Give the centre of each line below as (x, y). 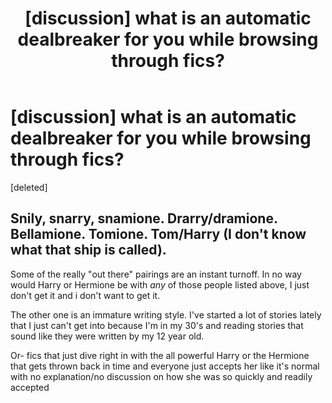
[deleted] (29, 187)
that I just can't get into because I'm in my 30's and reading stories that (157, 325)
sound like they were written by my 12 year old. (107, 336)
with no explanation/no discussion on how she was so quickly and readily (161, 376)
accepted (30, 387)
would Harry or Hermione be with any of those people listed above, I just (160, 284)
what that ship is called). (88, 250)
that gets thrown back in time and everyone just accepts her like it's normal (165, 366)
